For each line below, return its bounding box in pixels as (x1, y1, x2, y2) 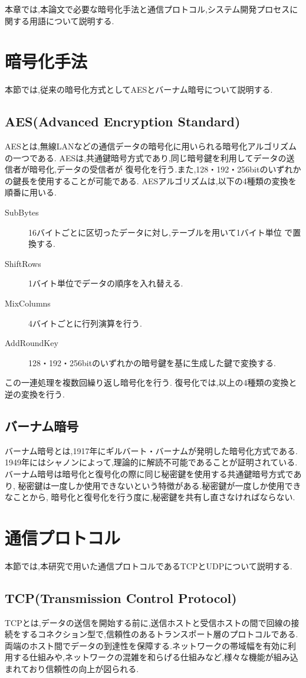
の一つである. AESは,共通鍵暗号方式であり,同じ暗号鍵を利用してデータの (5, 151, 287, 164)
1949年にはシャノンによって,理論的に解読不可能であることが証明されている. (5, 456, 298, 468)
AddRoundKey (5, 337, 58, 349)
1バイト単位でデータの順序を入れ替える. (28, 277, 183, 289)
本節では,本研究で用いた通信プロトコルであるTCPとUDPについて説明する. (5, 559, 292, 572)
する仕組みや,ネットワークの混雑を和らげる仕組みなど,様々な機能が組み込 (12, 651, 298, 663)
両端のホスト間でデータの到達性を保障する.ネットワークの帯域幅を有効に (5, 639, 288, 651)
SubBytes (5, 206, 39, 219)
